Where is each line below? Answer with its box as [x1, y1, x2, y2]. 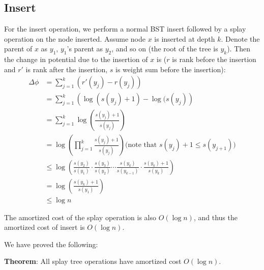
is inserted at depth [154, 33, 215, 44]
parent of [4, 43, 33, 54]
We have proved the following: [4, 238, 98, 249]
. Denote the [221, 33, 260, 44]
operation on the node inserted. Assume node [4, 33, 145, 44]
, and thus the [193, 212, 238, 222]
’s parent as [67, 43, 103, 54]
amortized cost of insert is [4, 222, 85, 232]
